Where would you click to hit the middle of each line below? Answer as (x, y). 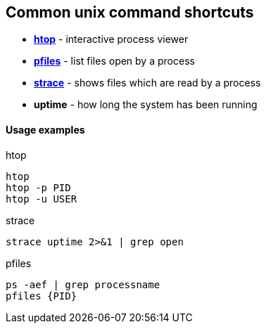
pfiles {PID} (42, 296)
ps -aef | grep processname (83, 284)
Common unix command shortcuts (130, 12)
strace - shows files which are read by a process (147, 83)
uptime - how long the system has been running (146, 105)
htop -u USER (42, 199)
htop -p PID (38, 187)
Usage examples (45, 130)
